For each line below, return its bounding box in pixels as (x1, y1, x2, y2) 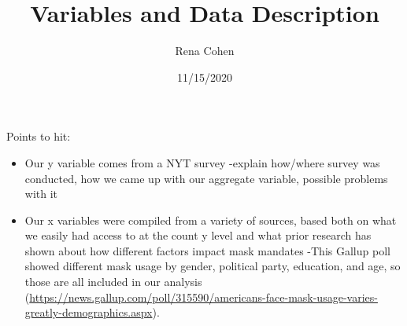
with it (24, 185, 58, 202)
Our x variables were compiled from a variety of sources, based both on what (24, 211, 397, 228)
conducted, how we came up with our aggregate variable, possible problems (24, 170, 388, 186)
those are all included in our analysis (24, 273, 202, 290)
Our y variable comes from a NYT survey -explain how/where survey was (24, 154, 380, 170)
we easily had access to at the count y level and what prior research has (24, 227, 372, 244)
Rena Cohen (175, 42, 235, 59)
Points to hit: (6, 128, 71, 145)
